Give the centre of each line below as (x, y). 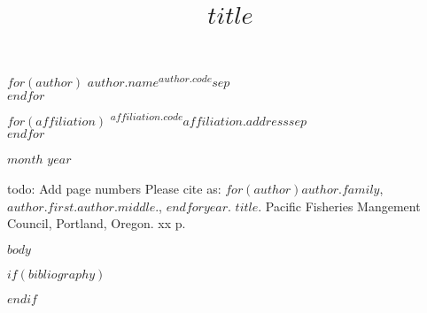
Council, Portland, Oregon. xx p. (97, 223)
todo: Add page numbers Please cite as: (114, 188)
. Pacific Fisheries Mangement (339, 206)
